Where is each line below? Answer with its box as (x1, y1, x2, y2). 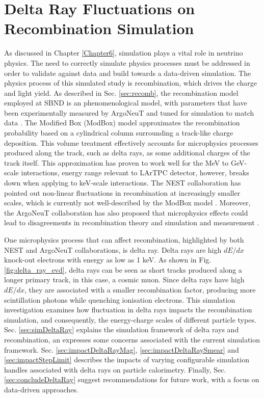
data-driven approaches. (4, 384, 79, 394)
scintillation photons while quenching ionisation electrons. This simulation (4, 294, 235, 305)
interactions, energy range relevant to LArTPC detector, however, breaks (21, 167, 249, 178)
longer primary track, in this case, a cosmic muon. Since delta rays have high (4, 274, 245, 285)
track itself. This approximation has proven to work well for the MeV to (4, 157, 229, 168)
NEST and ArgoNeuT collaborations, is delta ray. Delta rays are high (4, 244, 222, 255)
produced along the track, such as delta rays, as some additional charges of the (4, 147, 250, 158)
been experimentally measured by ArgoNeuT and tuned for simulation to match (4, 107, 254, 118)
